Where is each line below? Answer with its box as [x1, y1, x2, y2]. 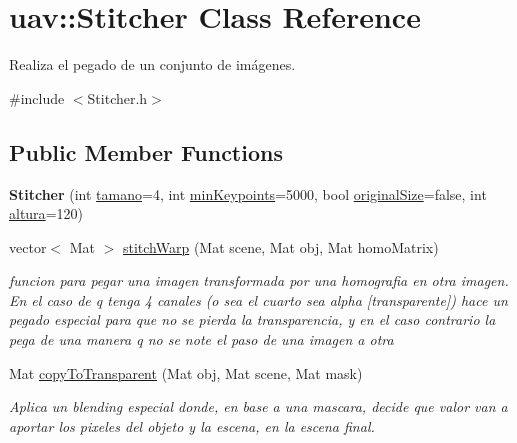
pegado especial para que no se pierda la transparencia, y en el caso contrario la [9, 309, 496, 330]
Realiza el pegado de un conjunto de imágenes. [9, 54, 296, 75]
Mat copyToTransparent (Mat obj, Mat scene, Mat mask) [9, 362, 363, 383]
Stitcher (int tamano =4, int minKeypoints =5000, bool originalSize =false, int [9, 183, 487, 204]
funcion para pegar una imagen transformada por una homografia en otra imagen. [9, 270, 509, 291]
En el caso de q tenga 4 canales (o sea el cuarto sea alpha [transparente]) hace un [9, 289, 508, 310]
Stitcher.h [87, 87, 148, 108]
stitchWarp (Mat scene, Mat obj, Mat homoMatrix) [122, 236, 439, 257]
